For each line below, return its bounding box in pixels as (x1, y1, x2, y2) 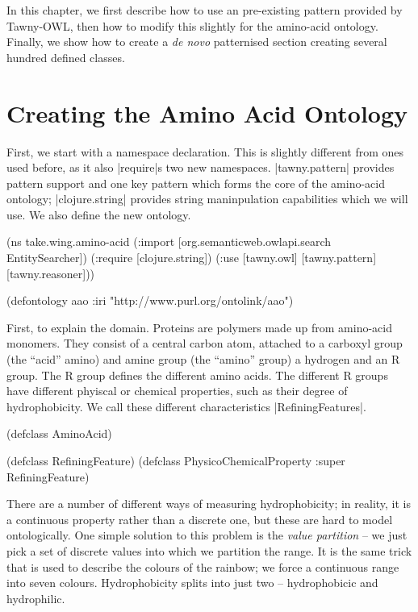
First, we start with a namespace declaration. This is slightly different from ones (6, 143, 404, 160)
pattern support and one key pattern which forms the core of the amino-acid (6, 174, 385, 191)
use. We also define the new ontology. (6, 206, 191, 223)
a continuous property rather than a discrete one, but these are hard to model (6, 510, 393, 527)
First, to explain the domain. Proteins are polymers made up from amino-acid (6, 318, 393, 335)
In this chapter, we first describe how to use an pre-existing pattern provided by (6, 2, 403, 18)
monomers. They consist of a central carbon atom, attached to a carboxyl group (6, 335, 403, 352)
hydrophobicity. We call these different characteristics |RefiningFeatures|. (6, 398, 366, 414)
